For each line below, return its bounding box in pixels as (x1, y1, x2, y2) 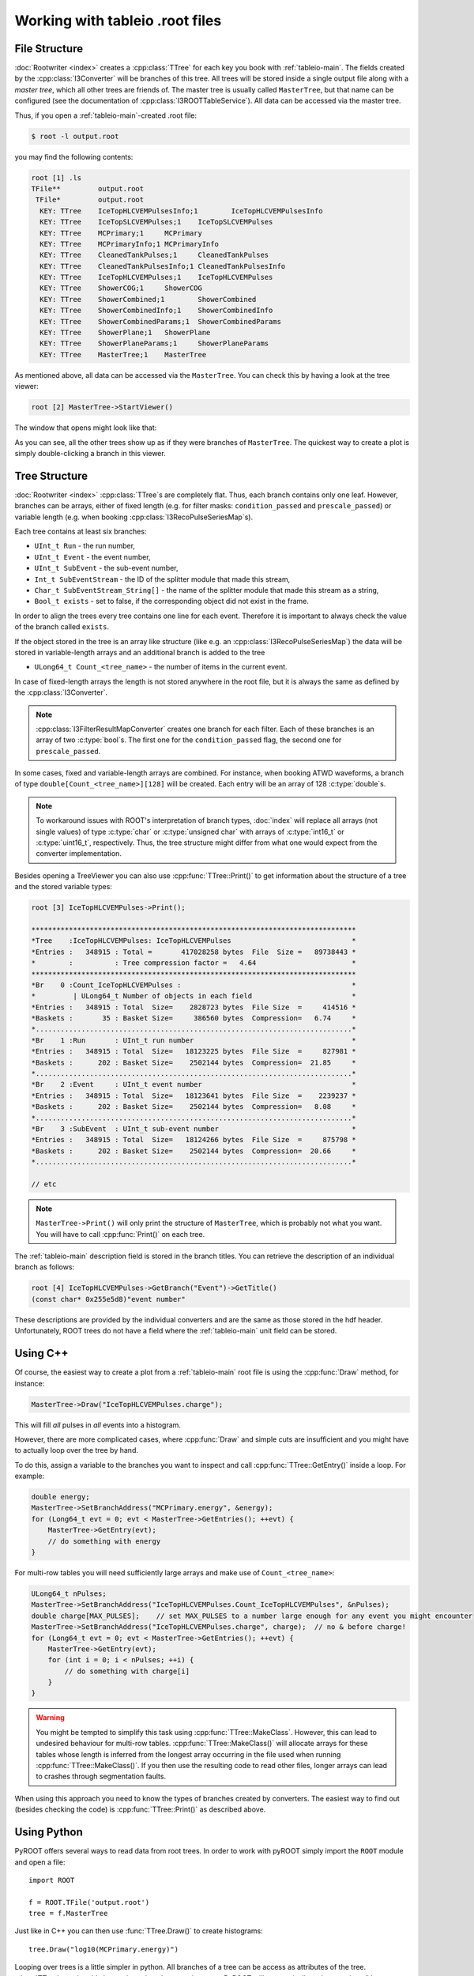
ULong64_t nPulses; (31, 1589, 107, 1598)
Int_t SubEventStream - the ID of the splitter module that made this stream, (34, 574, 291, 584)
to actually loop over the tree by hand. (14, 1446, 138, 1455)
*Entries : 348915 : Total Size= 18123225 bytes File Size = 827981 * (31, 1047, 357, 1056)
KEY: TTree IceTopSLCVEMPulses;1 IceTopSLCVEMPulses (39, 217, 273, 227)
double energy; (31, 1492, 90, 1502)
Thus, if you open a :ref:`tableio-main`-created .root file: (14, 111, 197, 120)
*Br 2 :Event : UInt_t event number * (31, 1080, 357, 1089)
